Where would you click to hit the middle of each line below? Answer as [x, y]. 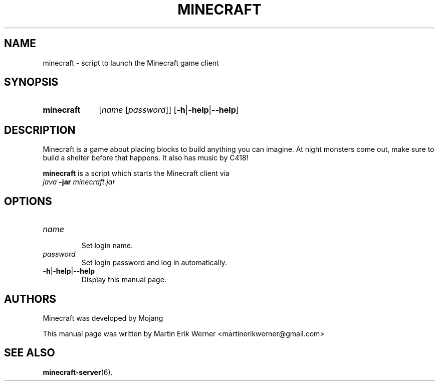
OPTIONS [28, 201]
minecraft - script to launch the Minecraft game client [131, 63]
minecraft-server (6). [78, 372]
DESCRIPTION [40, 130]
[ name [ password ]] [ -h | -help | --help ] [169, 110]
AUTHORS [30, 299]
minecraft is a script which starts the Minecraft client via [136, 173]
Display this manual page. [124, 280]
